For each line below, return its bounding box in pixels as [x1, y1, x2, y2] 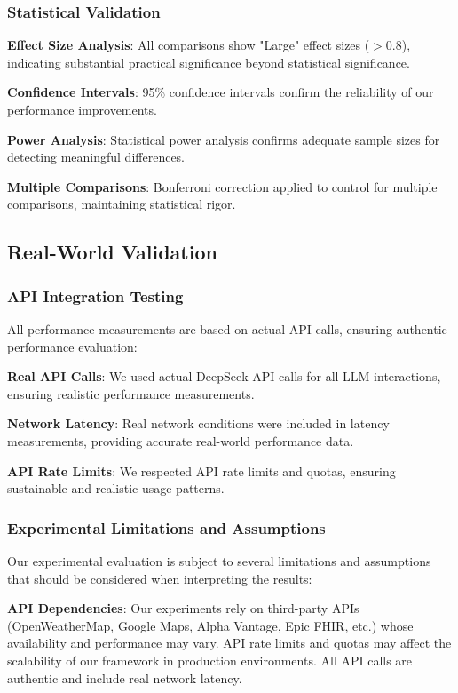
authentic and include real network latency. [7, 668, 242, 687]
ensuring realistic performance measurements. [7, 384, 255, 402]
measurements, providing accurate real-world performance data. [7, 431, 354, 450]
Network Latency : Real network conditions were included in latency [7, 414, 390, 433]
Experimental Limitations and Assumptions [7, 516, 326, 538]
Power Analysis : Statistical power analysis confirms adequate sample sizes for [7, 130, 440, 148]
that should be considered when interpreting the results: [7, 569, 312, 587]
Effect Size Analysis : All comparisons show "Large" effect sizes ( [7, 36, 370, 54]
